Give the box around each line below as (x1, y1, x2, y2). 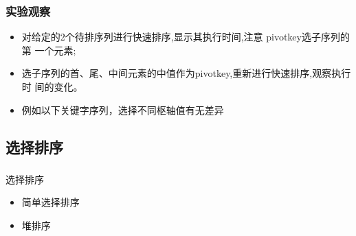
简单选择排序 (21, 195, 80, 209)
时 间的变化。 (21, 80, 83, 93)
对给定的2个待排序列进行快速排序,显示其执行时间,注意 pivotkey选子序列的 (21, 29, 350, 44)
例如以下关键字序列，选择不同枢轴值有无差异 (21, 102, 224, 117)
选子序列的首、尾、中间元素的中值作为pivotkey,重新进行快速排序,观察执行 (21, 66, 351, 80)
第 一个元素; (21, 43, 76, 57)
